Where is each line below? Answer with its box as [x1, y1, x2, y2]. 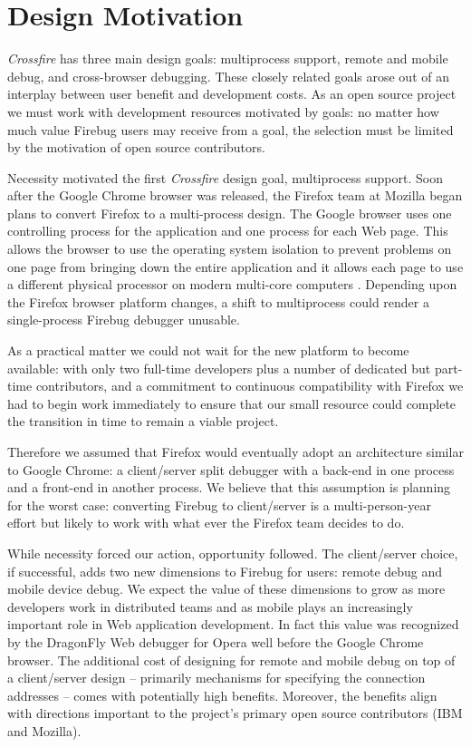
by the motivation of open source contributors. [7, 138, 265, 157]
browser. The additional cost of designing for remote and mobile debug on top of [7, 650, 456, 669]
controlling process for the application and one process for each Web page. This [7, 221, 448, 240]
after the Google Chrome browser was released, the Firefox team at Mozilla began [7, 186, 463, 205]
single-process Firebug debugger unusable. [7, 310, 240, 329]
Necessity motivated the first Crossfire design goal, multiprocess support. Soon [7, 168, 443, 187]
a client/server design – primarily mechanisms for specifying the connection [7, 668, 426, 687]
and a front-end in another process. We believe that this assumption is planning [7, 478, 451, 497]
